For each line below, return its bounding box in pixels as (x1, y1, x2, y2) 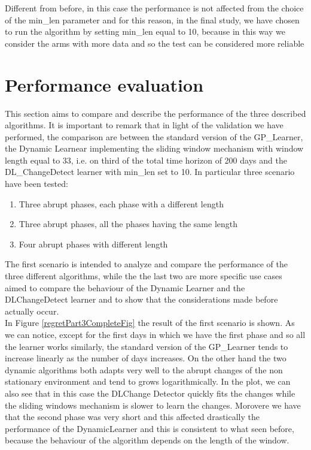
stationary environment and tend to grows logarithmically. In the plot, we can (5, 375, 291, 388)
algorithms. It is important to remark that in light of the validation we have (5, 119, 283, 131)
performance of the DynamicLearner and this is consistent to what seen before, (5, 422, 294, 434)
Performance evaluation (5, 72, 204, 96)
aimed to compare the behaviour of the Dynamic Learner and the (5, 281, 245, 294)
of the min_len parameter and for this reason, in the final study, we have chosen (5, 13, 300, 26)
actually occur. (5, 304, 59, 317)
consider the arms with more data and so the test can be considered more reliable (5, 37, 304, 49)
